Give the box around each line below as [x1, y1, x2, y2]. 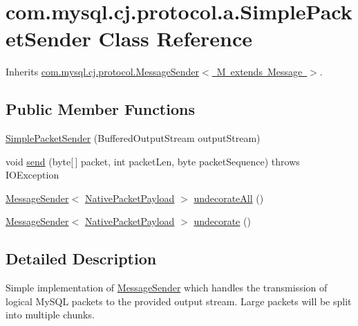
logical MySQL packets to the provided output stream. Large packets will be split [6, 293, 352, 308]
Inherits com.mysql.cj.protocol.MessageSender [6, 64, 200, 79]
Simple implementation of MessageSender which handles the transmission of [6, 280, 328, 295]
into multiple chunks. [6, 307, 95, 322]
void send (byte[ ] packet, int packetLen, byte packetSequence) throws [6, 154, 300, 168]
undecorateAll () [194, 190, 264, 205]
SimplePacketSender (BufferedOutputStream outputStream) [6, 131, 261, 145]
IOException [6, 167, 59, 182]
